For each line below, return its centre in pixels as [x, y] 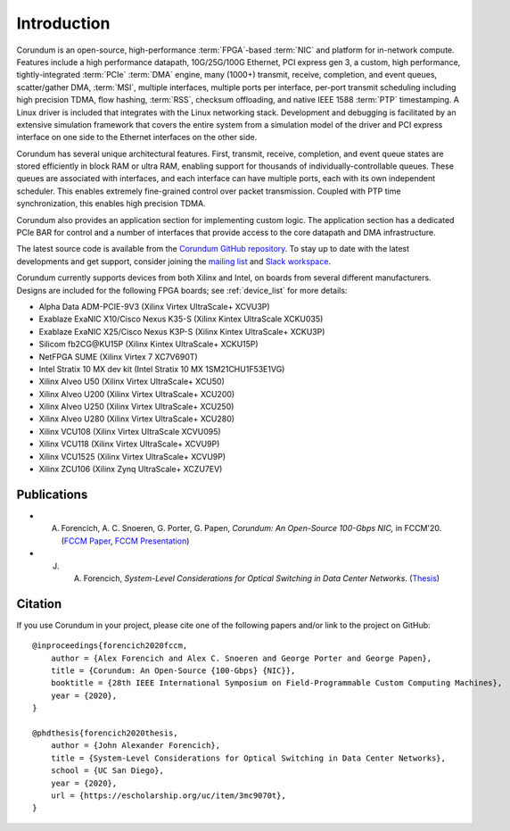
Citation [39, 604]
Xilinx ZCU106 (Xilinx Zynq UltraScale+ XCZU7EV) [131, 470]
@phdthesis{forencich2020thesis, [105, 733]
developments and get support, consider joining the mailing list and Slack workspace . [174, 261]
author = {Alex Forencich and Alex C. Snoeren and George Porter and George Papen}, [241, 658]
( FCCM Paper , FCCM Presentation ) [125, 541]
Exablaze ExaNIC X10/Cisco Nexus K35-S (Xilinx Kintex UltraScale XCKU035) [181, 319]
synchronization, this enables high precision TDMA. [111, 204]
